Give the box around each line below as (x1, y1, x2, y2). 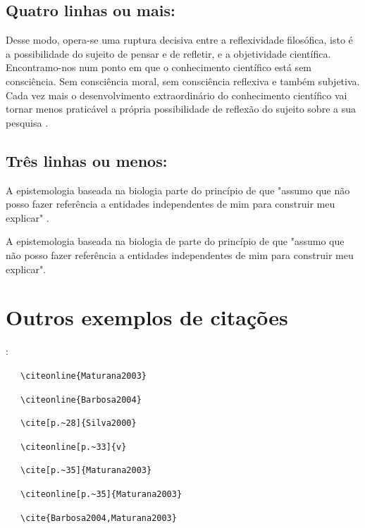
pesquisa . (6, 115, 49, 130)
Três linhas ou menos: (6, 149, 168, 171)
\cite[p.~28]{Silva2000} (20, 418, 137, 429)
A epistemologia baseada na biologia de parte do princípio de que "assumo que (6, 234, 345, 249)
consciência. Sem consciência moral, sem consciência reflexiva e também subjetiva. (6, 73, 360, 88)
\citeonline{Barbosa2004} (20, 394, 142, 405)
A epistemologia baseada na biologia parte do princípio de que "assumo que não (6, 182, 350, 197)
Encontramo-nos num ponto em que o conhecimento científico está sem (6, 60, 312, 75)
